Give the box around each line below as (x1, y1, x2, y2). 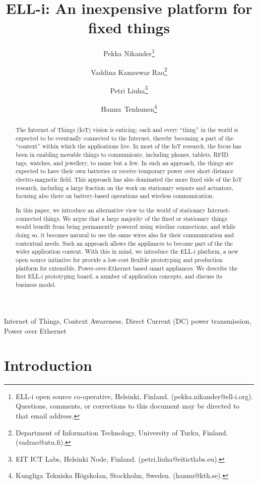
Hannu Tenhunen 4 (101, 102, 157, 114)
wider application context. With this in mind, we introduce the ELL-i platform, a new (15, 247, 239, 256)
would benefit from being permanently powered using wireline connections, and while (15, 222, 236, 231)
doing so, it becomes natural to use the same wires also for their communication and (15, 230, 234, 239)
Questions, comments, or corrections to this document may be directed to (15, 401, 240, 411)
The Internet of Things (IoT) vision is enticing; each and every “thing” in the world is (15, 126, 238, 134)
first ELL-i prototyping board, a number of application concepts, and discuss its (15, 272, 223, 280)
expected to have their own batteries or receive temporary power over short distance (15, 167, 234, 175)
